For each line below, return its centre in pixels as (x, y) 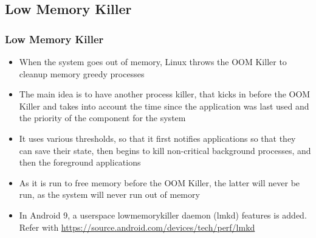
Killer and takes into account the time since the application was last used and (164, 106)
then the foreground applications (80, 162)
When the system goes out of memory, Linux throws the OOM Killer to (153, 61)
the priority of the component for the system (102, 118)
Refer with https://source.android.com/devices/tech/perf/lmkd (137, 227)
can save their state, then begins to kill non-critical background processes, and (165, 150)
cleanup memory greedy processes (82, 73)
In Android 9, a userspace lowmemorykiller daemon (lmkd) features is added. (163, 215)
